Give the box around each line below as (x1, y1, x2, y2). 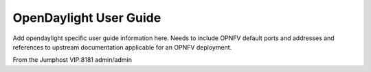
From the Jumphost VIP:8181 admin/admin (12, 56, 132, 64)
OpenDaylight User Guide (12, 10, 161, 25)
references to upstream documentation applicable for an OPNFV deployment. (12, 43, 232, 51)
